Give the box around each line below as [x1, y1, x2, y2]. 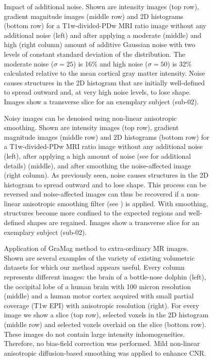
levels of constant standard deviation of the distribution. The [4, 49, 185, 59]
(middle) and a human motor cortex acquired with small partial [4, 291, 194, 301]
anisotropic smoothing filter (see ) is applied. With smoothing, [22, 198, 208, 208]
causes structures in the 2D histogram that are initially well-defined [4, 77, 205, 87]
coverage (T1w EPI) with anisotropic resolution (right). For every [4, 300, 199, 310]
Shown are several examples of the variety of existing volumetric [4, 252, 195, 263]
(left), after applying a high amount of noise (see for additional [4, 150, 191, 161]
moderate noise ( [4, 58, 54, 68]
